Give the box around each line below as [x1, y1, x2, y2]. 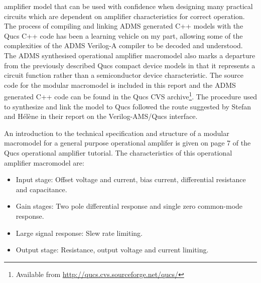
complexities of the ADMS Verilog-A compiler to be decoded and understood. [4, 40, 243, 51]
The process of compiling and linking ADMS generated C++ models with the [4, 21, 243, 31]
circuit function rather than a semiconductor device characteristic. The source [4, 70, 243, 80]
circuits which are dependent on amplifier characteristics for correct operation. [4, 11, 245, 21]
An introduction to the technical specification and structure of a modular [4, 127, 229, 138]
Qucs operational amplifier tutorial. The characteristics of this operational [4, 147, 232, 158]
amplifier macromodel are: [4, 157, 84, 168]
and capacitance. [16, 184, 67, 194]
